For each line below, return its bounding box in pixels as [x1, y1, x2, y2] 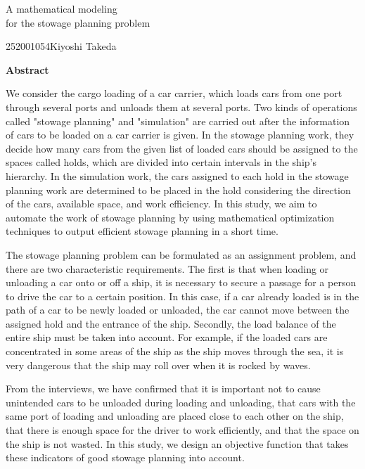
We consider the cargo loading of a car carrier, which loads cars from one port [6, 86, 342, 101]
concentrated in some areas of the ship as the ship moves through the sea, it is [6, 344, 344, 359]
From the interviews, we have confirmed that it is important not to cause [6, 381, 321, 396]
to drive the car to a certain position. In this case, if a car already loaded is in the [6, 288, 359, 303]
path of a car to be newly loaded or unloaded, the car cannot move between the [6, 302, 350, 317]
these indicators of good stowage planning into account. [6, 450, 245, 465]
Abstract [6, 62, 49, 77]
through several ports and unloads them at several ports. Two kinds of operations [6, 99, 357, 114]
